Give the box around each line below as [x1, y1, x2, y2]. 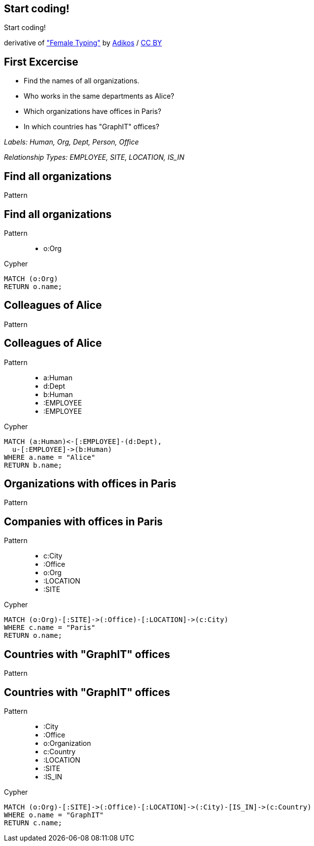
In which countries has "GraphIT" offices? [24, 122, 160, 131]
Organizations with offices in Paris [4, 478, 176, 490]
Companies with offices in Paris [4, 515, 163, 528]
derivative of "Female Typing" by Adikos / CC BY [4, 38, 162, 47]
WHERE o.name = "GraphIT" [4, 811, 104, 819]
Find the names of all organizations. [24, 76, 140, 85]
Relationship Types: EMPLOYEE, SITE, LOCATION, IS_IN [4, 153, 184, 162]
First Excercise [4, 55, 78, 68]
